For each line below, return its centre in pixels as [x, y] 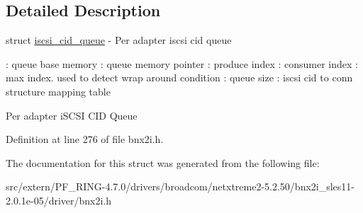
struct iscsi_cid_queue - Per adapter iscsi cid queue [119, 40]
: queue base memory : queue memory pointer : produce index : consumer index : [182, 63]
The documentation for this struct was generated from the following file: [163, 162]
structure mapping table [58, 91]
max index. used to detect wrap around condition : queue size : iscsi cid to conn [179, 77]
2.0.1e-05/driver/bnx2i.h [59, 200]
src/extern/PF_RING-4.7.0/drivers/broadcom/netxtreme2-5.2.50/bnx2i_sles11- [180, 186]
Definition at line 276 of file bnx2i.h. [85, 139]
